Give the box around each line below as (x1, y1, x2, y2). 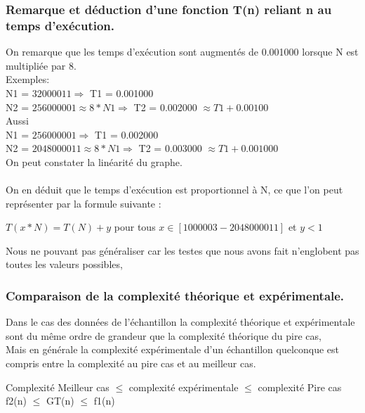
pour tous (114, 220, 156, 234)
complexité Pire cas (258, 379, 342, 394)
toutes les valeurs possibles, (6, 257, 123, 272)
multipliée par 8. (6, 58, 77, 72)
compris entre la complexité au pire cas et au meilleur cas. (6, 356, 256, 371)
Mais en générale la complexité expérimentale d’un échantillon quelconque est (6, 342, 340, 357)
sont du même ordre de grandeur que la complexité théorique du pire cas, (6, 328, 321, 343)
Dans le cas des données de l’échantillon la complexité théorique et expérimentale (6, 314, 355, 329)
